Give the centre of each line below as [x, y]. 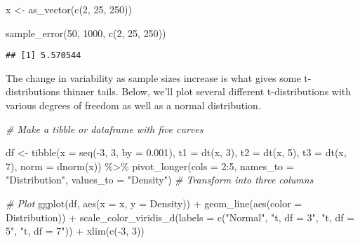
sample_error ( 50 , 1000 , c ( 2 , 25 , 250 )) [86, 33]
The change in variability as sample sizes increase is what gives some [153, 77]
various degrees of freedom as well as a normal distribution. [133, 105]
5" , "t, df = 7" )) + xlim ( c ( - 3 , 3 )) [75, 231]
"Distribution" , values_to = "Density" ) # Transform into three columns [160, 180]
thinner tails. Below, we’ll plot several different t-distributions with [207, 91]
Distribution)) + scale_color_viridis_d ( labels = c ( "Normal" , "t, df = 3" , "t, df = [180, 217]
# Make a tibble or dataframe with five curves [105, 129]
